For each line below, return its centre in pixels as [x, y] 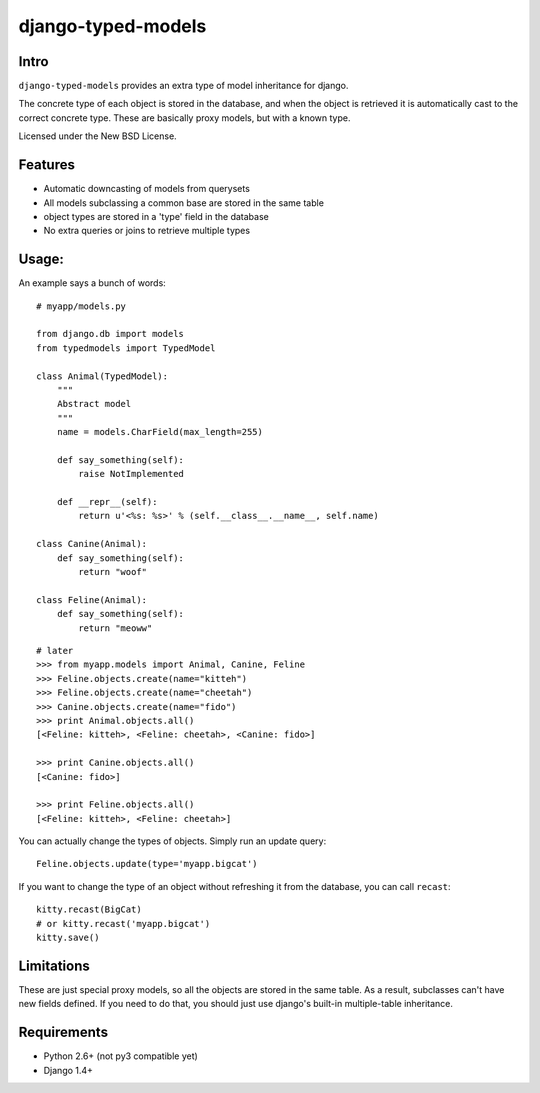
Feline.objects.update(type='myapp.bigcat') [147, 864]
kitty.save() [68, 938]
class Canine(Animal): [92, 544]
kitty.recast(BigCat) [89, 909]
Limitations [54, 965]
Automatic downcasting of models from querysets [146, 189]
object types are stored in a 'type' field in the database [156, 216]
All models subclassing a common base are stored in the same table [184, 202]
